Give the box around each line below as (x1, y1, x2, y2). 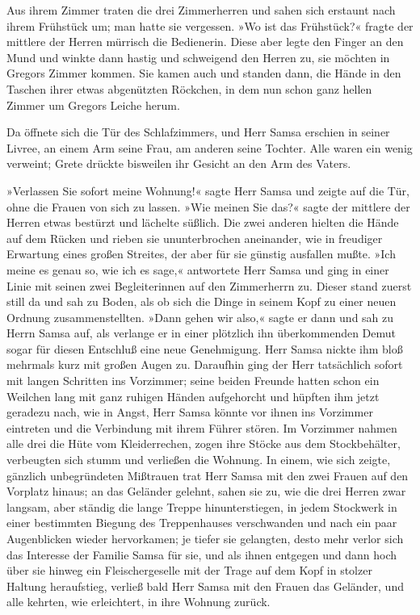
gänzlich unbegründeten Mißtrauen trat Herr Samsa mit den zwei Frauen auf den (6, 466, 409, 483)
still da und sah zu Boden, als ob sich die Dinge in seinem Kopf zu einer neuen (6, 293, 397, 310)
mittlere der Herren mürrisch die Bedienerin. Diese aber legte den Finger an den (6, 33, 404, 50)
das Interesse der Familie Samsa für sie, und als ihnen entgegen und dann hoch (6, 546, 397, 563)
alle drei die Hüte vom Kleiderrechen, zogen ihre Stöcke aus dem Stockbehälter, (6, 435, 401, 452)
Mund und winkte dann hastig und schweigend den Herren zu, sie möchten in (6, 48, 390, 65)
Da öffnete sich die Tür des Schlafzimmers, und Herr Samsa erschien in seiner (6, 123, 390, 140)
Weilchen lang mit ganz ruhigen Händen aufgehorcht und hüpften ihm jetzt (6, 387, 380, 404)
